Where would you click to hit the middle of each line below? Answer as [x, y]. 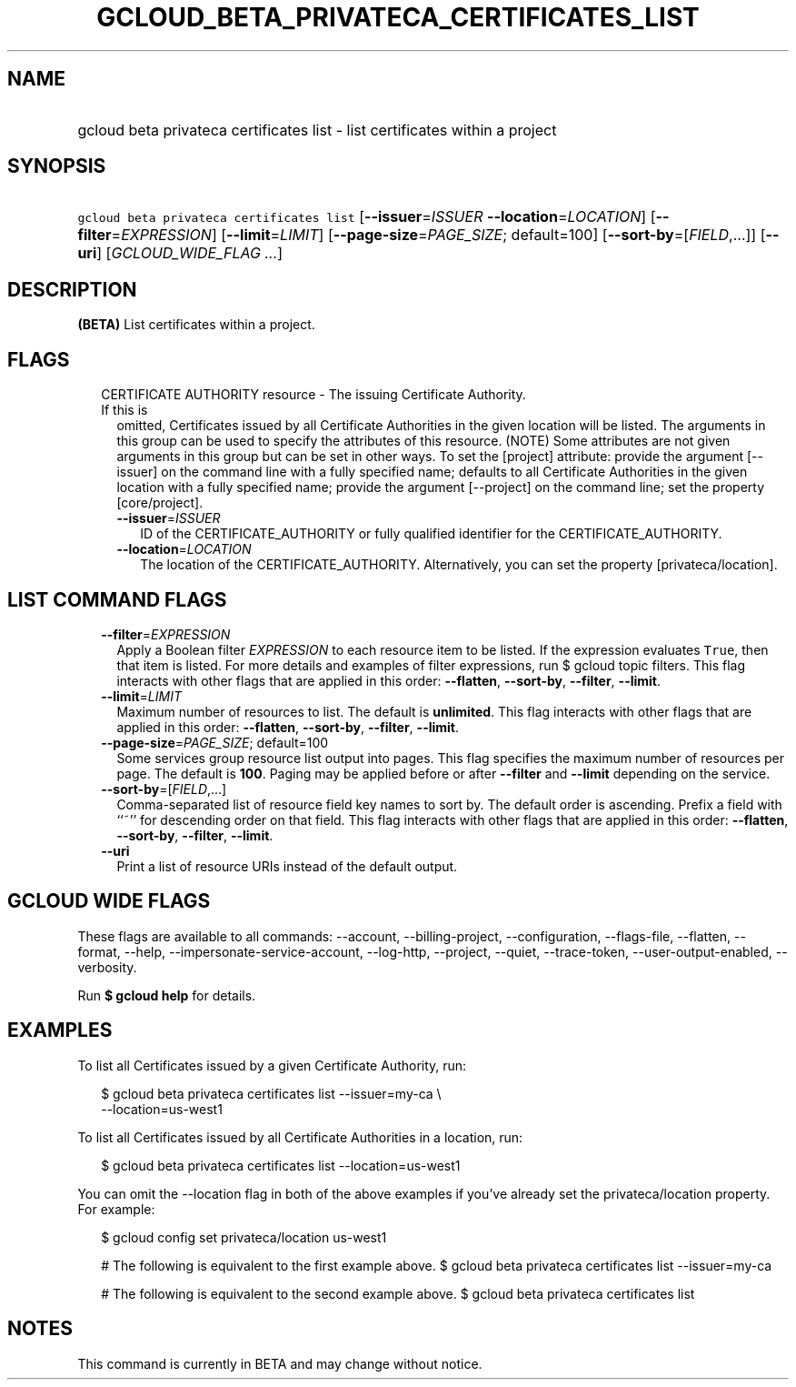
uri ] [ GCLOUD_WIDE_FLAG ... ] [180, 253]
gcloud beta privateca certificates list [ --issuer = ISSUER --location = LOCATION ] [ [367, 217]
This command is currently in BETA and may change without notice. [280, 1363]
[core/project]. [160, 503]
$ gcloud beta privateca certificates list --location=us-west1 [281, 1165]
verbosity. [107, 967]
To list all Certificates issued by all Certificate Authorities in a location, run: [300, 1137]
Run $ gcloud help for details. [167, 995]
